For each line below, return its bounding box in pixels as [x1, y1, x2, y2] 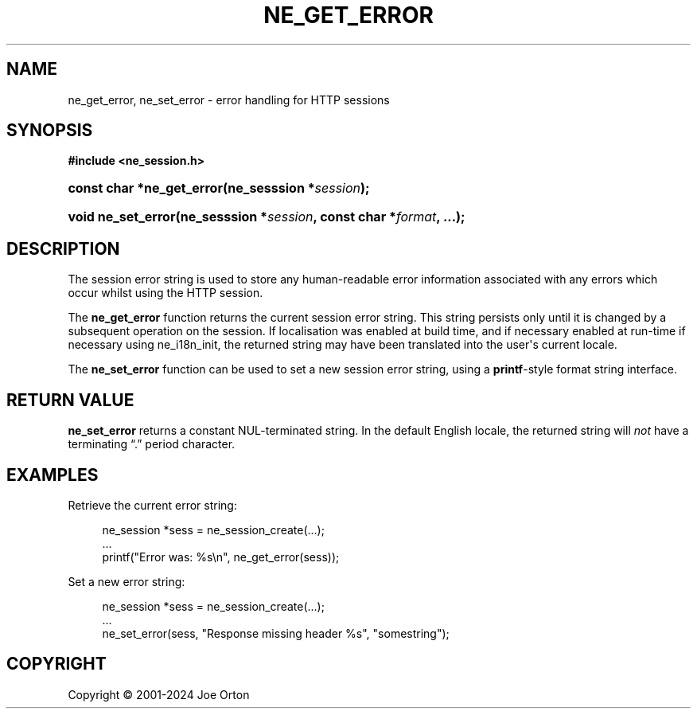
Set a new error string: [68, 574, 185, 588]
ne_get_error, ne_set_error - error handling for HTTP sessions [68, 92, 390, 107]
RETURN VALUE [6, 389, 134, 410]
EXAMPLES [6, 464, 99, 485]
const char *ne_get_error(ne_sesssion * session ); [68, 180, 370, 197]
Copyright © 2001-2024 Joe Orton [68, 687, 250, 701]
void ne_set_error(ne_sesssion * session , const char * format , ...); [68, 209, 465, 225]
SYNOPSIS [6, 120, 93, 141]
